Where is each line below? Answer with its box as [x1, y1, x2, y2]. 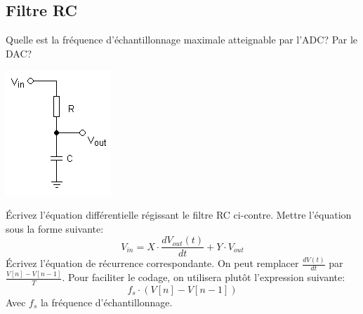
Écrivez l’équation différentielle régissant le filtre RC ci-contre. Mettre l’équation [6, 207, 352, 221]
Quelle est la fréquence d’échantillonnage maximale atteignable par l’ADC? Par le [6, 32, 358, 47]
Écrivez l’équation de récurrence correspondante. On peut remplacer [6, 256, 299, 271]
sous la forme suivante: [6, 221, 104, 235]
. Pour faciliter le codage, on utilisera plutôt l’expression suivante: [62, 270, 345, 285]
